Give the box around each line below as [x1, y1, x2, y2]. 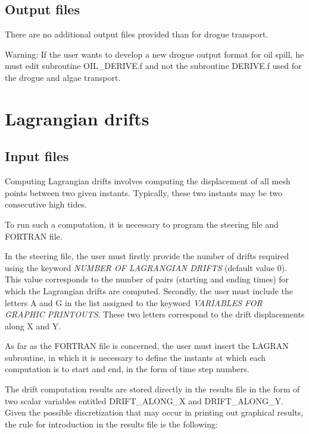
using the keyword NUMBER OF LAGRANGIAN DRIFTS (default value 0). [5, 261, 288, 273]
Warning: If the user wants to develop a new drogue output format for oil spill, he [5, 48, 304, 60]
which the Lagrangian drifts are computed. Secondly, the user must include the [5, 284, 293, 297]
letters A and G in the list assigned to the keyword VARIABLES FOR [5, 296, 263, 309]
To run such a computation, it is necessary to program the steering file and [5, 218, 279, 230]
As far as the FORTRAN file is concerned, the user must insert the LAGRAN [5, 339, 289, 352]
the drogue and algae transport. [5, 71, 121, 83]
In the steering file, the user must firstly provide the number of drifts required [5, 250, 289, 262]
